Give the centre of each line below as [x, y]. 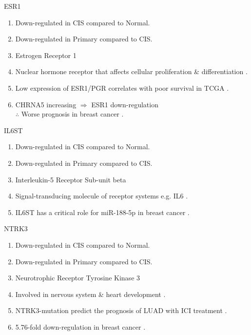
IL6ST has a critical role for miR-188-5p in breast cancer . [102, 212]
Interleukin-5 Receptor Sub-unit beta [71, 179]
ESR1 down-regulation [125, 104]
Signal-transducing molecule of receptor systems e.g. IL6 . [102, 196]
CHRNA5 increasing [46, 104]
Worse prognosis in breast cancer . [72, 114]
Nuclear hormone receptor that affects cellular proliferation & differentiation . [131, 71]
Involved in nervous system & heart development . [90, 294]
